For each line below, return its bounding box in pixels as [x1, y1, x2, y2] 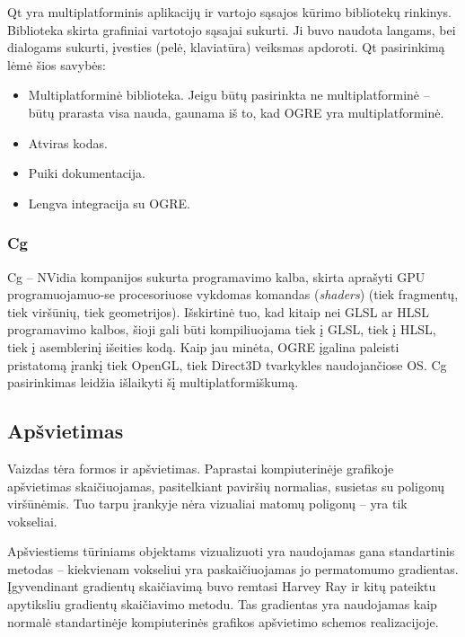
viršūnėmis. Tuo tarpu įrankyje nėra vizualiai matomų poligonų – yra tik [7, 494, 408, 513]
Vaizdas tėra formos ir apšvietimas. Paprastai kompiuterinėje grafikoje [7, 458, 394, 477]
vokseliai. [7, 511, 57, 530]
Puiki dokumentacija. [28, 164, 145, 182]
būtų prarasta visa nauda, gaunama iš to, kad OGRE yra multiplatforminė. [28, 102, 444, 121]
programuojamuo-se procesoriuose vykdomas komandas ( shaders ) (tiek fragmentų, [7, 285, 459, 304]
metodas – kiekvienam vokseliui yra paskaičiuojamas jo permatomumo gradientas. [7, 559, 459, 578]
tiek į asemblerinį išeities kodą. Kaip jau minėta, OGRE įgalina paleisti [7, 337, 399, 356]
